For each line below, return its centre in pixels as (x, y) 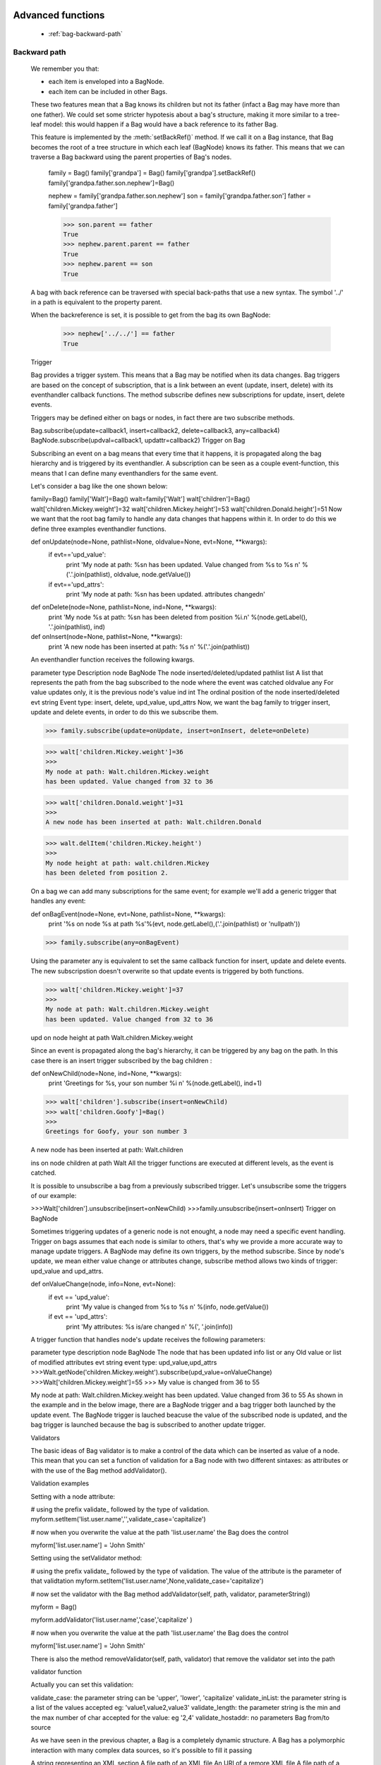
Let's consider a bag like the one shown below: (99, 486)
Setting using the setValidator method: (86, 1558)
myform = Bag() (54, 1607)
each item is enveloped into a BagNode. (106, 82)
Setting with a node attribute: (73, 1496)
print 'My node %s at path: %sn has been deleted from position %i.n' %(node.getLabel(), (178, 617)
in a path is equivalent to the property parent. (96, 302)
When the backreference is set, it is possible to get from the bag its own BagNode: (151, 315)
